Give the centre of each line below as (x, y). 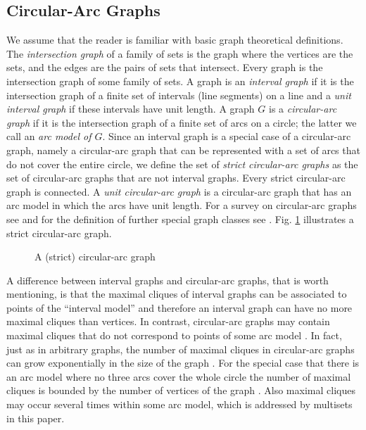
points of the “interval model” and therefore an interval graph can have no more (179, 307)
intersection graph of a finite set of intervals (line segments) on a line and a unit (179, 95)
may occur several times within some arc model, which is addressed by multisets (179, 404)
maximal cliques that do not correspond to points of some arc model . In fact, (174, 335)
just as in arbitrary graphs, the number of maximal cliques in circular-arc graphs (181, 349)
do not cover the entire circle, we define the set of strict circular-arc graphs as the (182, 164)
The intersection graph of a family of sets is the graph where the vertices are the (180, 53)
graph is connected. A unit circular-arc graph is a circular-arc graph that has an (179, 191)
